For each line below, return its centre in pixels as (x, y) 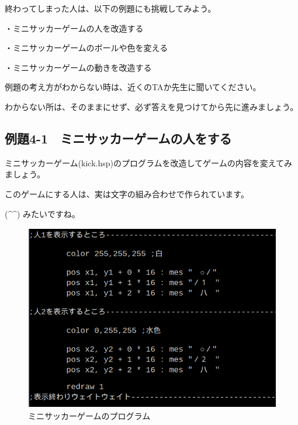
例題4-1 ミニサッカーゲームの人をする (118, 138)
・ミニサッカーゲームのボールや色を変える (86, 48)
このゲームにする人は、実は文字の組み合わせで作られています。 (127, 193)
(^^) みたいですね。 (42, 213)
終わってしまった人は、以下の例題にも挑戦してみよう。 (110, 8)
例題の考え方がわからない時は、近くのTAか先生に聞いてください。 (133, 87)
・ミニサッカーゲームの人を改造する (74, 28)
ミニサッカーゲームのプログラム (89, 415)
